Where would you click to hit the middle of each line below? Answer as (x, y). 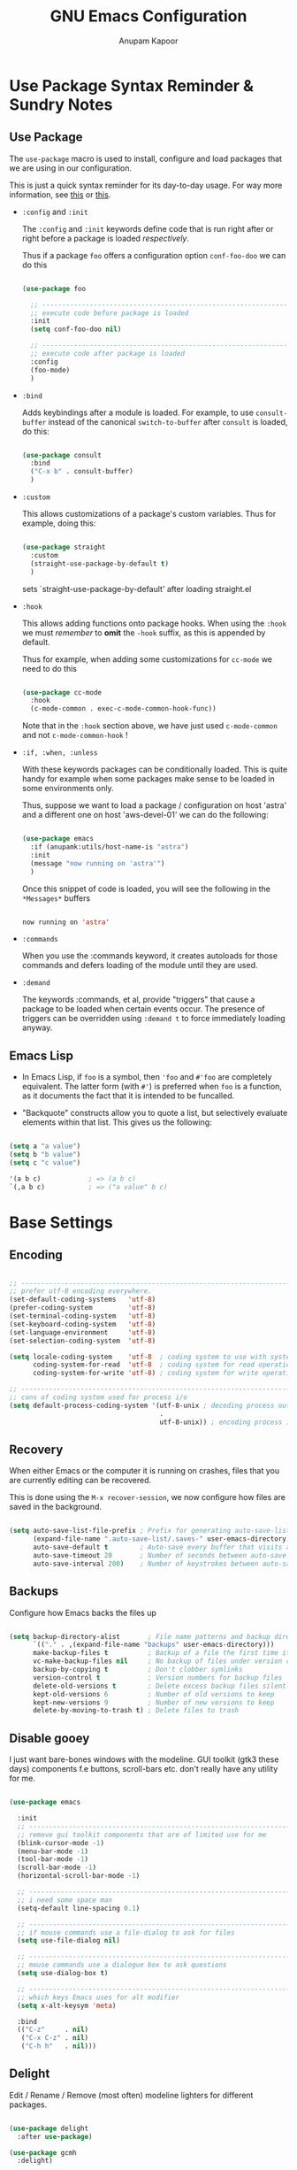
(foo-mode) (50, 370)
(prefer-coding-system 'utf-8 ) (83, 1308)
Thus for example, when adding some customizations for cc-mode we (147, 659)
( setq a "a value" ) (45, 1147)
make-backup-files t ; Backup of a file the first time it (161, 1653)
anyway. (37, 1027)
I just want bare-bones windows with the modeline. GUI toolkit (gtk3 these (144, 1759)
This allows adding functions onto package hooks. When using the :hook (154, 623)
